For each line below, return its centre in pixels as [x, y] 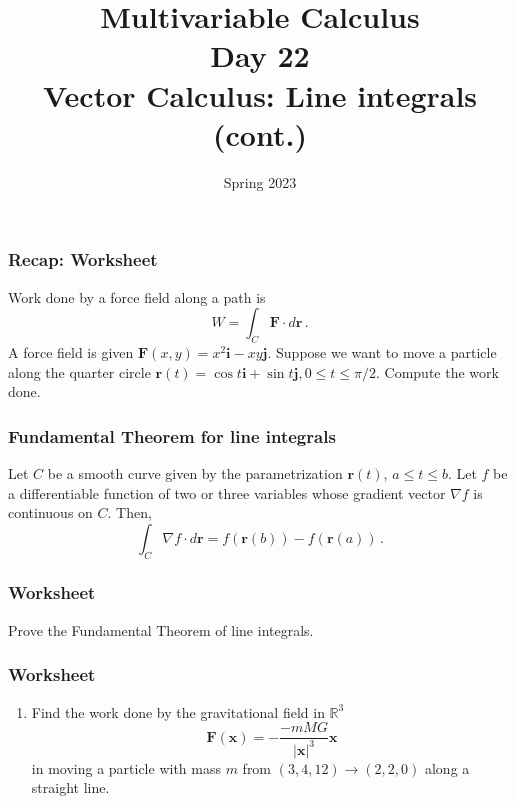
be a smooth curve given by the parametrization [195, 472]
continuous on [50, 512]
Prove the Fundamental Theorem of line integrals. [161, 629]
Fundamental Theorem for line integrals [172, 435]
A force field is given [71, 351]
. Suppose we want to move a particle [382, 351]
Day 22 [260, 55]
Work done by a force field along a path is [137, 296]
